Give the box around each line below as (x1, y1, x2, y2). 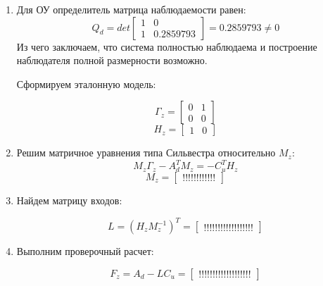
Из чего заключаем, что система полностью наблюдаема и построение (16, 39, 317, 54)
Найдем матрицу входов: (16, 192, 122, 207)
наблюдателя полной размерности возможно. (16, 53, 208, 68)
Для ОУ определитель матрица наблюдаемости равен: (16, 2, 246, 16)
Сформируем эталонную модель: (16, 76, 156, 91)
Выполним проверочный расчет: (16, 244, 154, 259)
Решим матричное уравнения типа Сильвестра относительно (16, 145, 276, 160)
